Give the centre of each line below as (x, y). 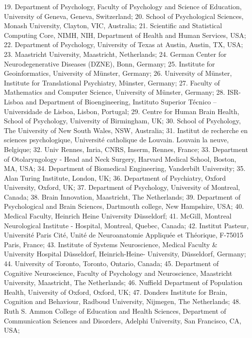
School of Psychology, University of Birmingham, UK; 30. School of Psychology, (122, 121)
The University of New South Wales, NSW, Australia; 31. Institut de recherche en (126, 130)
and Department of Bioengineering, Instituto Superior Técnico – (121, 101)
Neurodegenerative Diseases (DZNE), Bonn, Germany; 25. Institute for (109, 63)
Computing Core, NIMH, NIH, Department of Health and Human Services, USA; (125, 35)
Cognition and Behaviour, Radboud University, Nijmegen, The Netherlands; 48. (122, 301)
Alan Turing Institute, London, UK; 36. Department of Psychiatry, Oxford (115, 177)
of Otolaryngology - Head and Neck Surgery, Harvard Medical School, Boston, (120, 159)
